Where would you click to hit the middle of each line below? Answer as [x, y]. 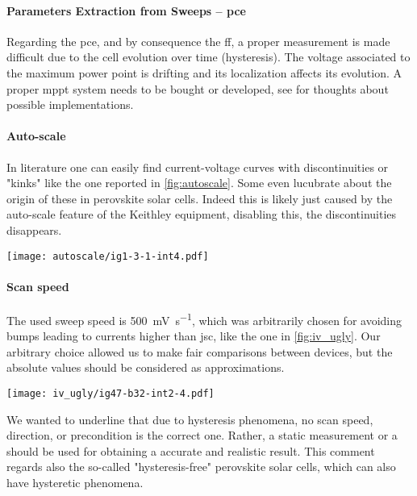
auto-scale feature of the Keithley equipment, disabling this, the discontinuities [202, 214]
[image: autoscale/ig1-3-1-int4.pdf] [108, 256]
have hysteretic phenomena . [75, 483]
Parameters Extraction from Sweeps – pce [126, 10]
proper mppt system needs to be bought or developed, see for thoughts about [198, 88]
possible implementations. [70, 104]
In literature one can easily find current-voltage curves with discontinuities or [198, 167]
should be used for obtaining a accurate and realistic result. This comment [191, 450]
